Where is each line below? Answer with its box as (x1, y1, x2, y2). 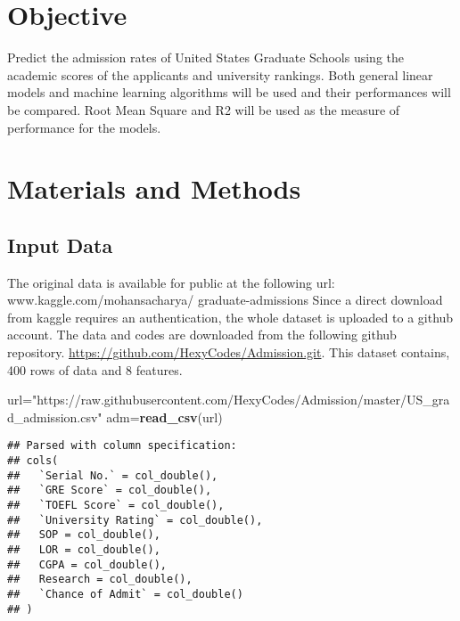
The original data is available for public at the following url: (7, 273, 335, 291)
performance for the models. (7, 118, 161, 136)
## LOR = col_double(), (7, 543, 160, 557)
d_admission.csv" (7, 407, 103, 426)
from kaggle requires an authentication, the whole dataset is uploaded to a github (7, 307, 454, 326)
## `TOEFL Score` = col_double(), (7, 499, 225, 512)
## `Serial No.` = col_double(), (7, 469, 218, 482)
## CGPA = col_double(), (7, 558, 167, 571)
